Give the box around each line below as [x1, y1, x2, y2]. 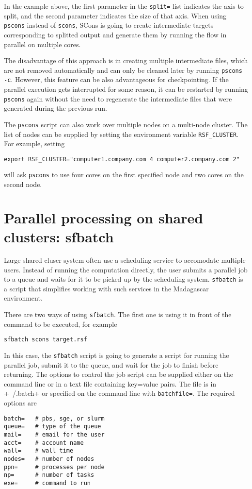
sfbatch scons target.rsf [4, 336, 87, 343]
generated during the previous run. [4, 103, 107, 113]
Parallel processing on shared [4, 207, 204, 227]
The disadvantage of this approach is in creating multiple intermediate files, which [4, 55, 248, 66]
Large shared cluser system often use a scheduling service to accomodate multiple [4, 254, 246, 265]
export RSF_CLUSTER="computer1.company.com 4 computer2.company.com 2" [4, 155, 240, 163]
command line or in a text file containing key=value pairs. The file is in [4, 378, 217, 388]
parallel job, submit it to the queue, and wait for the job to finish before [4, 359, 219, 370]
